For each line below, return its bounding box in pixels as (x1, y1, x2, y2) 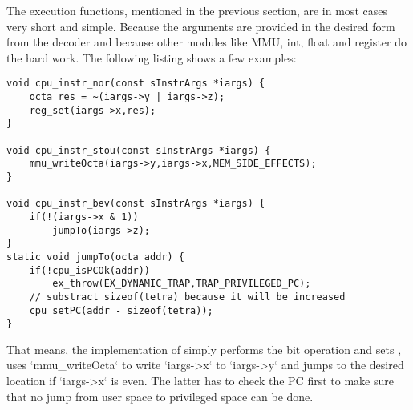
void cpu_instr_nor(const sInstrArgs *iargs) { (6, 78, 265, 90)
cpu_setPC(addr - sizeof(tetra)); (29, 304, 213, 316)
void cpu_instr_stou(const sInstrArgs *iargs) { (6, 144, 271, 156)
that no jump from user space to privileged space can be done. (6, 388, 314, 404)
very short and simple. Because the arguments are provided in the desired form (6, 18, 395, 34)
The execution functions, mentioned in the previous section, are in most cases (6, 2, 387, 18)
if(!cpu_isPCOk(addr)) (29, 264, 150, 276)
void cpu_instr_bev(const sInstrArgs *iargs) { (6, 198, 265, 210)
